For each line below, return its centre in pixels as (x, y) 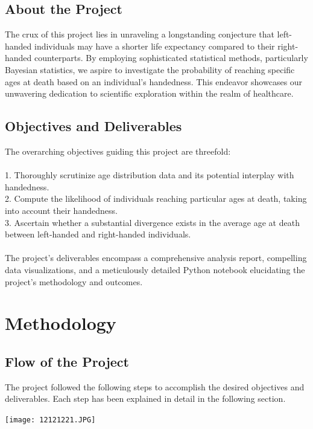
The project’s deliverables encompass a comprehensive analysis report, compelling (156, 258)
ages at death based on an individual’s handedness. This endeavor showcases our (154, 81)
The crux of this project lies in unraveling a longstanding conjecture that (140, 34)
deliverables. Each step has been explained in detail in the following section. (145, 398)
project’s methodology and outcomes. (74, 281)
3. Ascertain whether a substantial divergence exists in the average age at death (152, 222)
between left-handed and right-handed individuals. (98, 234)
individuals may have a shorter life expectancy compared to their (155, 46)
